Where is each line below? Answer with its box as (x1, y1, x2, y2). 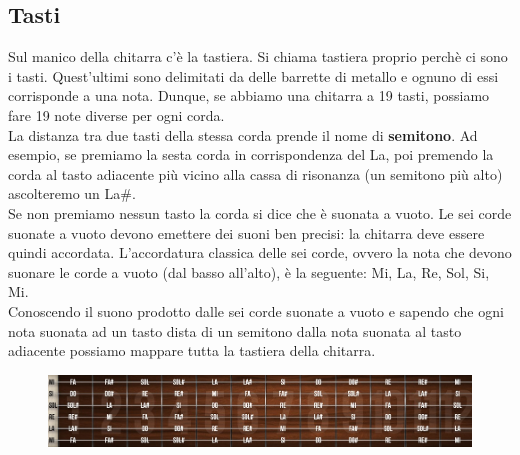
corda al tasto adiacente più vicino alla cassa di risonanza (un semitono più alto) (8, 163, 503, 184)
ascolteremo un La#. (8, 183, 136, 204)
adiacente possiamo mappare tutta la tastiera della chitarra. (8, 340, 376, 361)
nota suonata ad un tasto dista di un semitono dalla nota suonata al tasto (8, 320, 462, 341)
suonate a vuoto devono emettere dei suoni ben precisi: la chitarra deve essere (8, 222, 485, 243)
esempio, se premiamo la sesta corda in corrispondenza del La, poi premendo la (8, 144, 494, 165)
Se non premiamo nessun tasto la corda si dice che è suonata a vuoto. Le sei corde (8, 202, 512, 223)
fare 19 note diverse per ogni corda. (8, 104, 225, 125)
